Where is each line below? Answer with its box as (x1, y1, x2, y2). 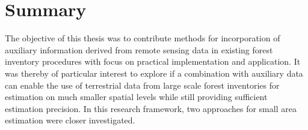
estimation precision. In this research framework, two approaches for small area (5, 102, 297, 114)
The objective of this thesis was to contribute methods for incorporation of (5, 32, 280, 44)
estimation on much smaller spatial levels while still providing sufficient (5, 90, 268, 103)
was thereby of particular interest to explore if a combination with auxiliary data (5, 66, 303, 79)
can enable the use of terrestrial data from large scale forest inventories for (5, 78, 280, 91)
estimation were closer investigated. (5, 114, 135, 126)
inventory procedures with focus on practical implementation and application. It (5, 55, 301, 68)
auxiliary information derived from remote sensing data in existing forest (5, 43, 273, 56)
